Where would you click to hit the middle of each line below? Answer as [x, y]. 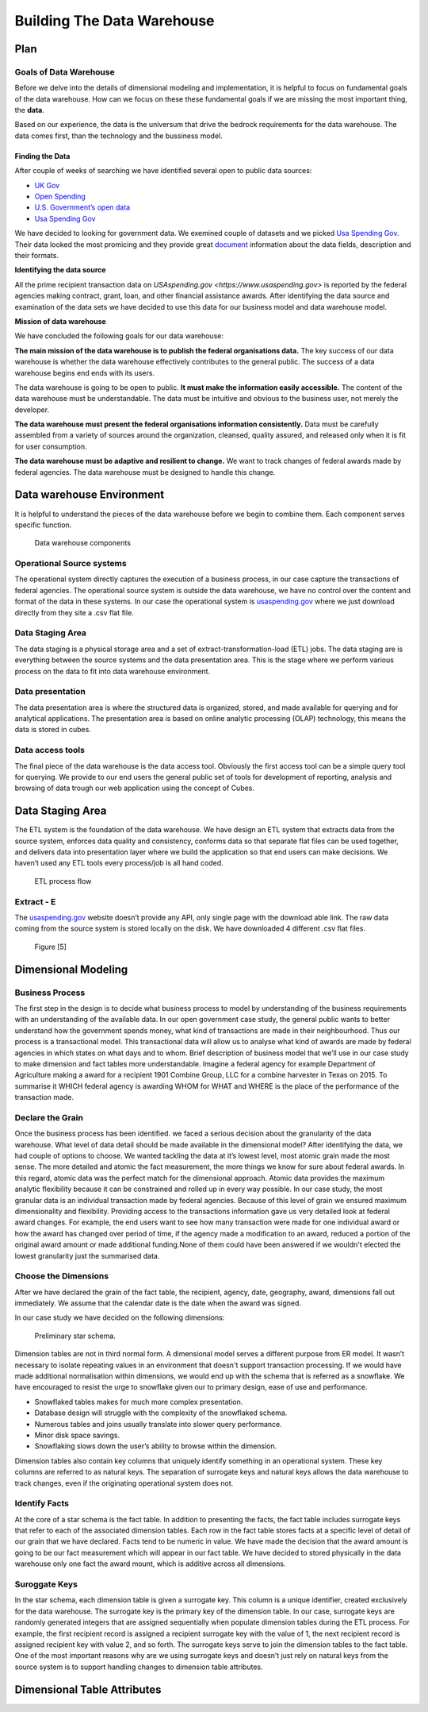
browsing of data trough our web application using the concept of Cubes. [135, 788]
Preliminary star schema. [75, 1336]
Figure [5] [51, 947]
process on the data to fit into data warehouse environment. [112, 671]
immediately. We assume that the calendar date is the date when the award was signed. [158, 1303]
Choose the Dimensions [62, 1276]
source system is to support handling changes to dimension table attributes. [139, 1667]
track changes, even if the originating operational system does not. [124, 1483]
